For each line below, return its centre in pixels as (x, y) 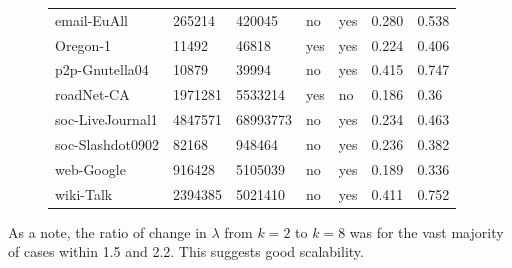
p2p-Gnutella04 (102, 69)
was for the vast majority (426, 231)
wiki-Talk (84, 193)
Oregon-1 (83, 44)
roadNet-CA (92, 94)
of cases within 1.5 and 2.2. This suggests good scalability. (186, 251)
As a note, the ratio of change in (107, 231)
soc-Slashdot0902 (107, 143)
